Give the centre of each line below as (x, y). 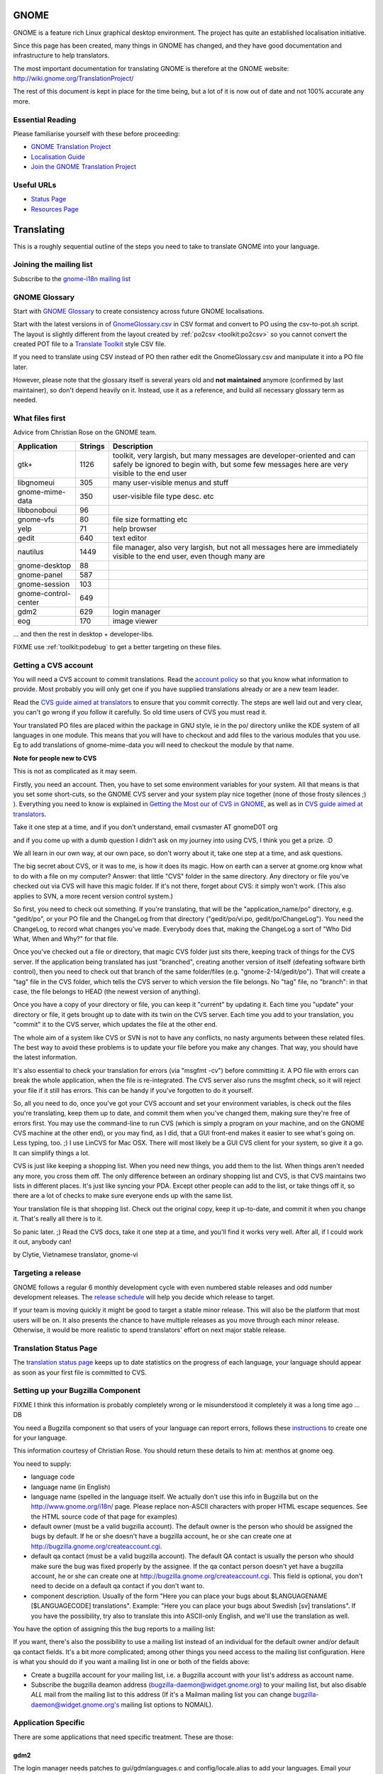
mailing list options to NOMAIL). (167, 1704)
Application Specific (49, 1723)
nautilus (30, 551)
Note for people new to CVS (55, 758)
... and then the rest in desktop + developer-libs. (83, 634)
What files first (39, 418)
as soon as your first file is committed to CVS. (80, 1372)
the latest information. (45, 1057)
